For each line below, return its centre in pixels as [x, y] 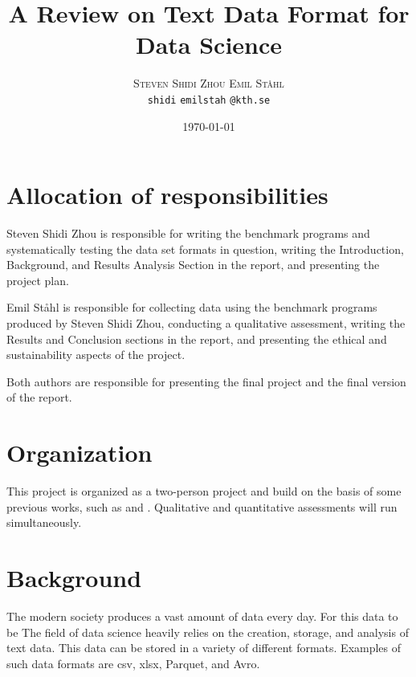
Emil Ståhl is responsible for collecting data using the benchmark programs [192, 307]
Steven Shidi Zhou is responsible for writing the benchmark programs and [188, 233]
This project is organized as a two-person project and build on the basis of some [204, 491]
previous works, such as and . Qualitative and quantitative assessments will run [202, 506]
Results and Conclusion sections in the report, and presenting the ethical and [197, 338]
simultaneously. [44, 522]
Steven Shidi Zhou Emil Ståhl [209, 83]
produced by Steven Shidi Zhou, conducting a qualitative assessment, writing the [206, 323]
